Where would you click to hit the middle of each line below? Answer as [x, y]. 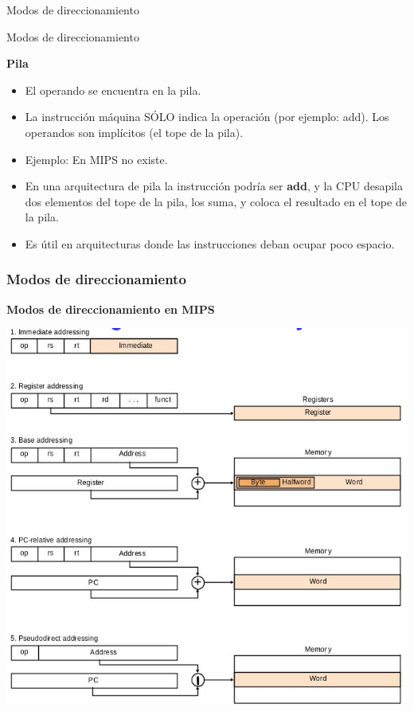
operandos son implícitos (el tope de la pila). [134, 132]
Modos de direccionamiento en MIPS [111, 309]
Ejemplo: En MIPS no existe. [96, 159]
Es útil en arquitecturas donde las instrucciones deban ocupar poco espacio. [210, 243]
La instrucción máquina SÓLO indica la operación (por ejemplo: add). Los [207, 117]
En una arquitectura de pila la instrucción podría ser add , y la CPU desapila [214, 186]
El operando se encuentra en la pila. [113, 90]
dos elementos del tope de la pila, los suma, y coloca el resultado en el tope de [216, 201]
